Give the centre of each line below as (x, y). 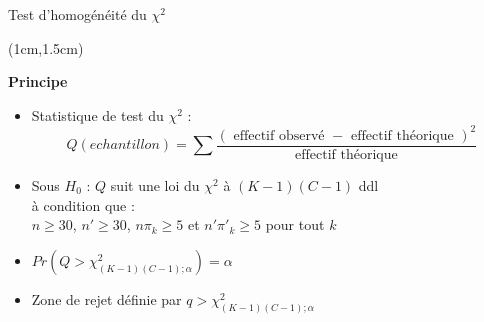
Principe (38, 81)
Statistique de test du (97, 114)
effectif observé (279, 135)
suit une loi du (155, 184)
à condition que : (83, 204)
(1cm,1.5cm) (46, 47)
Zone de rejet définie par (106, 298)
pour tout (295, 224)
